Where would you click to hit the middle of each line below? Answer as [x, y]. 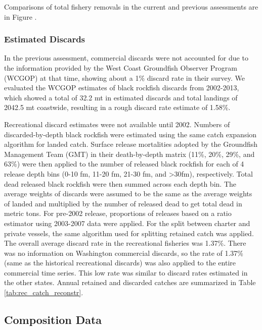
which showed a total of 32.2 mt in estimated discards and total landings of [121, 97]
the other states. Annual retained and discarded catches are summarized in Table [130, 282]
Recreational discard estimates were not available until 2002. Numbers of [117, 124]
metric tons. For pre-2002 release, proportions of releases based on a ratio [118, 213]
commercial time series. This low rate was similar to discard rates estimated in [126, 272]
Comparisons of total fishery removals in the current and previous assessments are [131, 7]
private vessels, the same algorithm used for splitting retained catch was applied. [129, 233]
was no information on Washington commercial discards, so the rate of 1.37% [124, 253]
